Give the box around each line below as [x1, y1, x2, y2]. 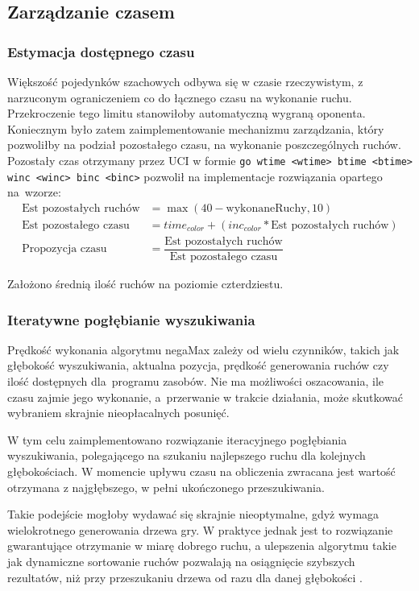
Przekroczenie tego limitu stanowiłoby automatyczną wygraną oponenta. [7, 105, 366, 122]
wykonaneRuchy [226, 202, 307, 214]
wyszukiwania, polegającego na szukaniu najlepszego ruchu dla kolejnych [7, 447, 366, 464]
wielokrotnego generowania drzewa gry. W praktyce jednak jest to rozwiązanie [7, 521, 393, 538]
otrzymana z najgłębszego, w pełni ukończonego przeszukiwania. [7, 478, 325, 495]
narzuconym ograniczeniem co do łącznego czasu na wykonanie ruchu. [7, 89, 352, 105]
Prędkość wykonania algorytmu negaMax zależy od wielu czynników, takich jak [7, 341, 400, 357]
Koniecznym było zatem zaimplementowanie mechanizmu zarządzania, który [7, 120, 384, 137]
